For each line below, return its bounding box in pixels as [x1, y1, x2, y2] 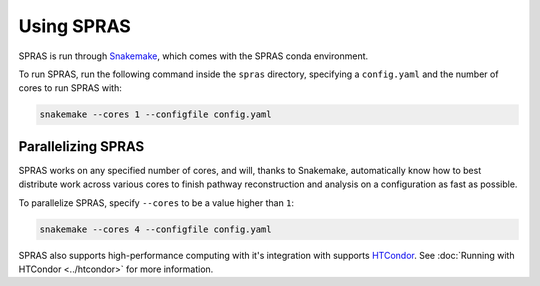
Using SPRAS [18, 15, 132, 37]
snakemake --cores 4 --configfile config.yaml [39, 223, 272, 235]
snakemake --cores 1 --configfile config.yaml [39, 109, 272, 120]
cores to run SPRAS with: [18, 82, 122, 94]
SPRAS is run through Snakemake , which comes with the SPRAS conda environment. [18, 50, 369, 62]
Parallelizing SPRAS [18, 138, 145, 155]
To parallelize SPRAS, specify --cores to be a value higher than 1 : [18, 196, 295, 209]
